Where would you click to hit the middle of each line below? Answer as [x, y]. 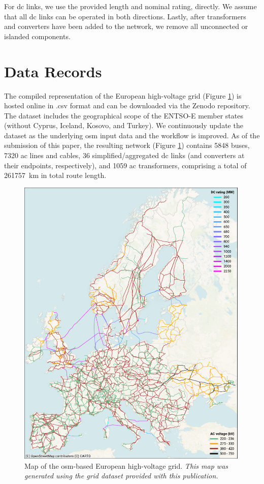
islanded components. [37, 36]
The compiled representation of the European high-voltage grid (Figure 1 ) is [123, 95]
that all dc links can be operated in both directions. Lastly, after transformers [125, 16]
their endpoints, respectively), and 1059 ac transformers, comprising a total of [125, 165]
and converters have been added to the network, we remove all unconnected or [126, 26]
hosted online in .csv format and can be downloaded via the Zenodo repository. [127, 105]
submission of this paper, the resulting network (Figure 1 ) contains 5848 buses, [127, 145]
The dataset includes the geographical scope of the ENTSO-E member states [124, 115]
